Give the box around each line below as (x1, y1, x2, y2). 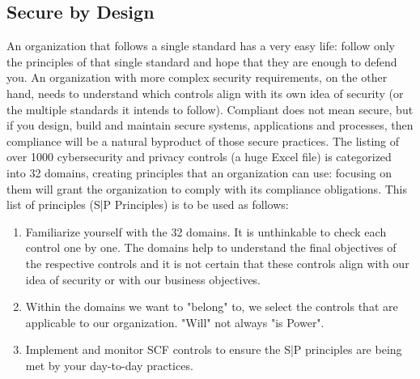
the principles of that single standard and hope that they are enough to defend (6, 53, 397, 70)
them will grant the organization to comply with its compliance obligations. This (6, 180, 407, 197)
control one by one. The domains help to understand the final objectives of (25, 239, 397, 256)
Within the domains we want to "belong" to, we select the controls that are (25, 298, 398, 315)
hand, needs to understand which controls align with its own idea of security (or (6, 84, 404, 101)
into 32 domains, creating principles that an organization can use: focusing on (6, 164, 392, 181)
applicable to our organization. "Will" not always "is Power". (25, 313, 325, 330)
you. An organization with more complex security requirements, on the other (6, 69, 388, 86)
